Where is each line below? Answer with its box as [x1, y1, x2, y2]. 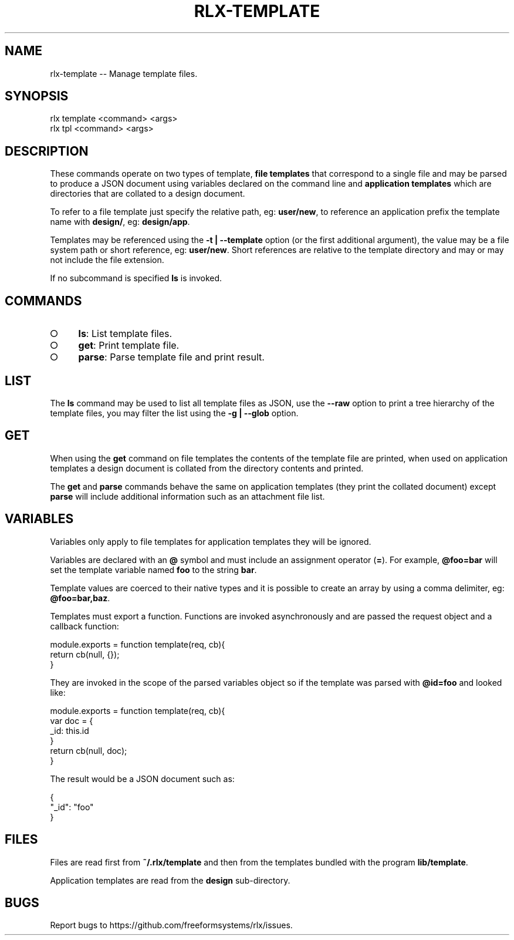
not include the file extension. [50, 255, 164, 265]
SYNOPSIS [5, 89, 69, 104]
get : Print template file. [78, 339, 180, 352]
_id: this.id [50, 725, 89, 736]
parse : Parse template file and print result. [78, 351, 265, 363]
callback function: [50, 621, 119, 631]
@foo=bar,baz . [50, 592, 110, 603]
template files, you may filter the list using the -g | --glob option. [50, 407, 299, 418]
